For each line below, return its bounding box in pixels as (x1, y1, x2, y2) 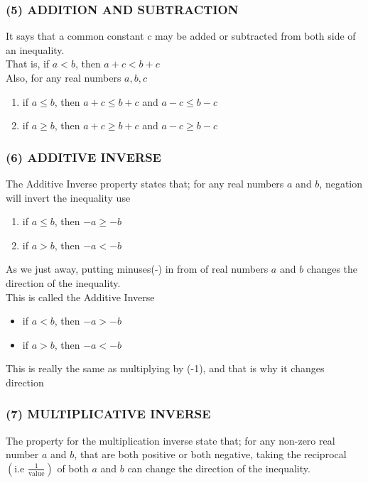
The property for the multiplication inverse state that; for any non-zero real (6, 433, 335, 447)
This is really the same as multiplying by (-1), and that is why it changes (6, 361, 325, 376)
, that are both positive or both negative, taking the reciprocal (74, 447, 347, 462)
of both (57, 460, 89, 475)
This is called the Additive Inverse (6, 289, 155, 304)
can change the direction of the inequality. (127, 460, 310, 475)
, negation (319, 176, 363, 190)
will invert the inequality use (6, 190, 131, 205)
